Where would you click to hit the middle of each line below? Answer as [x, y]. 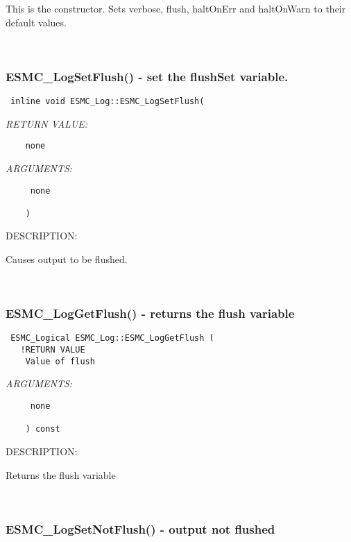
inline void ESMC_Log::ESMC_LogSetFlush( [108, 101]
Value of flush [60, 361]
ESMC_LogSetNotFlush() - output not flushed [140, 528]
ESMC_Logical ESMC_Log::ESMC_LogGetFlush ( [112, 338]
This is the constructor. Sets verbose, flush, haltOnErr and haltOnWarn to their [176, 8]
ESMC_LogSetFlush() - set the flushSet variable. [147, 76]
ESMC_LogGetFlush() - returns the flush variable [150, 313]
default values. [36, 22]
